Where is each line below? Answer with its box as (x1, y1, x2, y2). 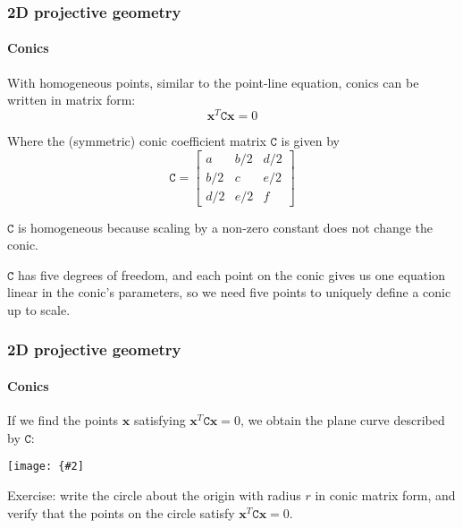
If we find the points (7, 411, 119, 430)
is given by (281, 131, 340, 149)
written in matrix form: (7, 90, 136, 109)
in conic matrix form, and (315, 486, 456, 505)
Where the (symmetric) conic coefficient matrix (7, 131, 266, 149)
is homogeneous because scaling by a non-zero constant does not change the (18, 217, 434, 236)
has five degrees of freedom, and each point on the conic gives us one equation (18, 265, 445, 284)
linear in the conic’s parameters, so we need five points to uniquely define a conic (7, 283, 451, 302)
